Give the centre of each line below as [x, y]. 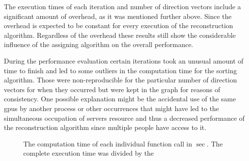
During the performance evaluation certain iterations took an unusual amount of [124, 60]
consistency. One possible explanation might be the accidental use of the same [120, 99]
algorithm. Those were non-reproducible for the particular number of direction [120, 80]
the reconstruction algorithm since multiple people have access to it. [105, 127]
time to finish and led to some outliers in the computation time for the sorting [120, 70]
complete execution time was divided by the [89, 153]
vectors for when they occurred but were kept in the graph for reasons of [112, 89]
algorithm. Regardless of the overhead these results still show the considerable [120, 35]
